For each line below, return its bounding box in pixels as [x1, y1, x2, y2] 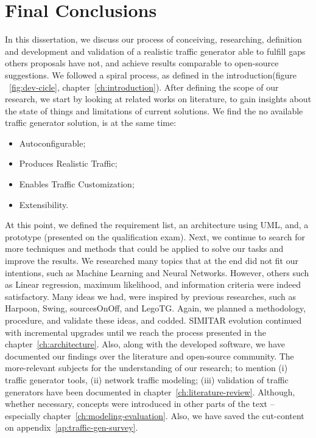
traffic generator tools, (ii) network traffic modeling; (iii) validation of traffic [5, 373, 289, 386]
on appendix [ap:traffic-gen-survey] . [5, 421, 138, 434]
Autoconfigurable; [19, 136, 86, 149]
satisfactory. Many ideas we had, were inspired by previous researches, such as [5, 290, 297, 302]
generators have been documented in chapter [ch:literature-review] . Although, [5, 385, 295, 398]
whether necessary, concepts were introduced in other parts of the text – [5, 397, 275, 410]
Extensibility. [19, 198, 69, 210]
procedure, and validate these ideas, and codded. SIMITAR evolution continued [5, 314, 302, 326]
